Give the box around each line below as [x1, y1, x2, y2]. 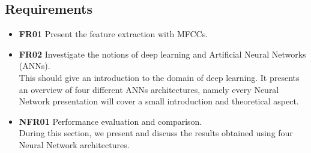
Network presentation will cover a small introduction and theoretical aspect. [19, 95, 299, 107]
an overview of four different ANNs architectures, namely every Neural [19, 83, 279, 95]
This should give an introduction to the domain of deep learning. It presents [19, 71, 300, 83]
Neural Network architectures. [19, 138, 130, 151]
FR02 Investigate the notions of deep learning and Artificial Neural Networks [19, 47, 306, 60]
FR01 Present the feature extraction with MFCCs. [19, 28, 208, 40]
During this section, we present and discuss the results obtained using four [19, 127, 293, 139]
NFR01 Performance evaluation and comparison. [19, 115, 202, 127]
